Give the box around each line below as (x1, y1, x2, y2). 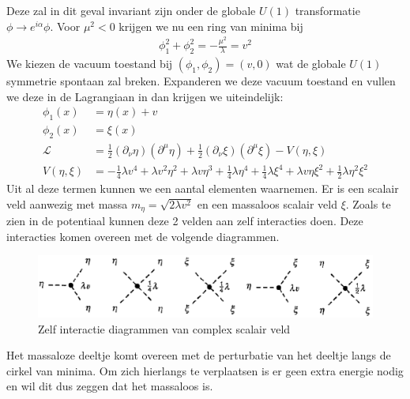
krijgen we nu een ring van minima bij (118, 17, 303, 34)
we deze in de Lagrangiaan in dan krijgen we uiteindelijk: (6, 88, 284, 104)
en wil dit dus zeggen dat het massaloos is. (6, 378, 213, 394)
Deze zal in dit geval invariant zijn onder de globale (6, 2, 256, 18)
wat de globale (276, 55, 346, 71)
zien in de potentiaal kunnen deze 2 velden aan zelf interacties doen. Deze (6, 213, 363, 229)
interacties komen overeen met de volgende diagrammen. (6, 228, 280, 244)
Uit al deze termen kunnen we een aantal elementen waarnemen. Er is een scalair (6, 180, 399, 197)
